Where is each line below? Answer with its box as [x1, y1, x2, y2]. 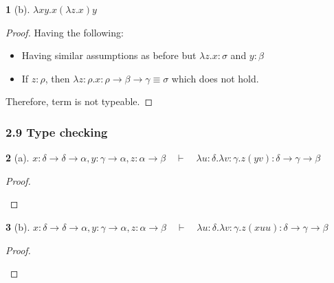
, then [45, 71, 70, 85]
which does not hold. [171, 71, 259, 85]
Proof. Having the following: [5, 25, 124, 39]
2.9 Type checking [5, 123, 108, 140]
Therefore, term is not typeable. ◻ [5, 94, 153, 109]
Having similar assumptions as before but [21, 48, 197, 63]
